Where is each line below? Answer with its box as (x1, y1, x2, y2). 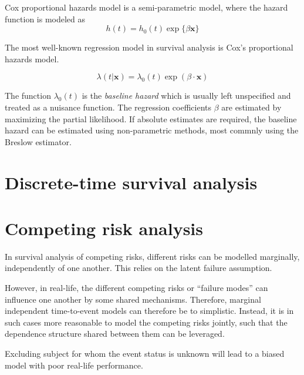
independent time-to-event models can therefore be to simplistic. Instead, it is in (5, 304, 294, 317)
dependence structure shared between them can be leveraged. (5, 327, 225, 340)
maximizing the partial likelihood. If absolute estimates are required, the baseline (5, 112, 297, 125)
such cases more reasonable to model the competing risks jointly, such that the (5, 316, 288, 328)
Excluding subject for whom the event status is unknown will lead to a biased (5, 347, 285, 359)
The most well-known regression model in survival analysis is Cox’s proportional (5, 41, 293, 53)
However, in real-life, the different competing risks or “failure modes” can (5, 282, 268, 294)
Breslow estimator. (5, 135, 72, 148)
